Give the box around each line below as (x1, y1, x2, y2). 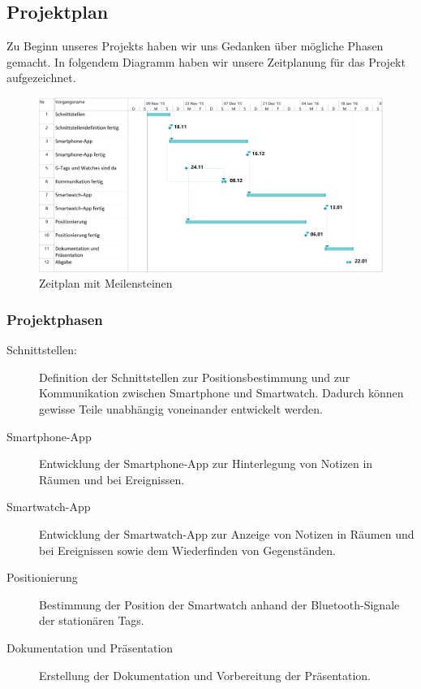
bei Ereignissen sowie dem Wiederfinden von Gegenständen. (39, 541, 336, 558)
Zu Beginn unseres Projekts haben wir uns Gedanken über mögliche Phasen (6, 37, 384, 54)
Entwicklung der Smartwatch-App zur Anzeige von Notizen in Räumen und (39, 526, 415, 543)
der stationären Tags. (39, 612, 144, 629)
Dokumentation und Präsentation (6, 639, 174, 656)
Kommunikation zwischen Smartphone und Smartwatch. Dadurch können (39, 384, 404, 401)
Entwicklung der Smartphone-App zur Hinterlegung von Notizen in (39, 455, 373, 472)
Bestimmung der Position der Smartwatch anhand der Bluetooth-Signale (39, 596, 400, 613)
